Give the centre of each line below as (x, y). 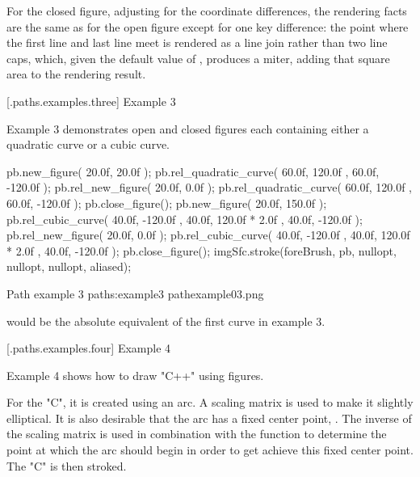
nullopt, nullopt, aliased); (69, 266)
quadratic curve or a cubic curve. (88, 144)
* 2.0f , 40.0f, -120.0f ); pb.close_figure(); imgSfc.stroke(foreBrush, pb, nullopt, (202, 250)
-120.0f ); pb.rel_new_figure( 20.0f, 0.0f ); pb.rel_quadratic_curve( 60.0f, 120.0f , (209, 187)
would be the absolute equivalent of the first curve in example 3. (166, 321)
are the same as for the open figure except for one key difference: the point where (208, 26)
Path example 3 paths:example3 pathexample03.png (135, 293)
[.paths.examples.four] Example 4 (89, 348)
